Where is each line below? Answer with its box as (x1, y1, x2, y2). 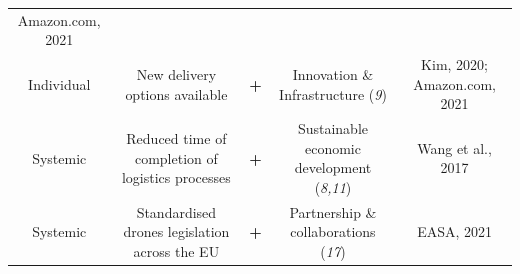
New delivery (136, 63, 217, 84)
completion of (134, 147, 218, 168)
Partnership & (289, 201, 377, 222)
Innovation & (292, 63, 374, 84)
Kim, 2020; (421, 54, 489, 75)
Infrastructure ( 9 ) (279, 83, 387, 104)
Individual (28, 73, 91, 94)
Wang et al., (417, 137, 492, 158)
